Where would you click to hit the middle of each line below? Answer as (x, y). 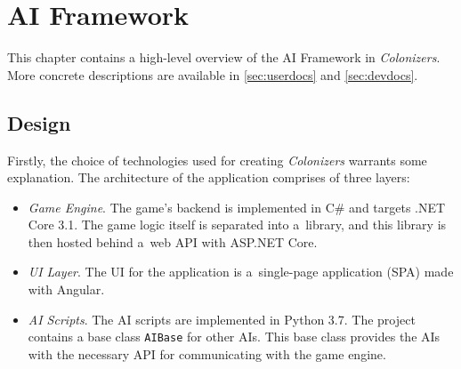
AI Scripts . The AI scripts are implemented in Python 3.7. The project (222, 319)
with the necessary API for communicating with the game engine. (207, 353)
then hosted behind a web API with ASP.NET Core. (173, 241)
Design (39, 122)
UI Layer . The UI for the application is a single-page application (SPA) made (241, 272)
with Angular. (66, 289)
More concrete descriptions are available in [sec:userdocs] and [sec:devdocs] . (213, 74)
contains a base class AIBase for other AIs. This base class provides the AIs (234, 337)
